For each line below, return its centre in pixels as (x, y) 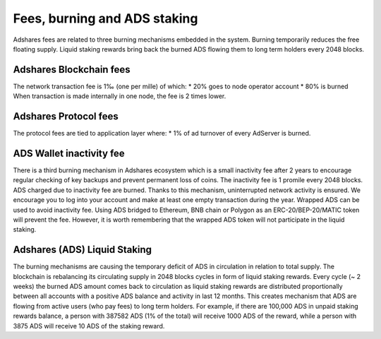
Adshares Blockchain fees (72, 70)
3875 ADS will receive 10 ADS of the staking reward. (89, 326)
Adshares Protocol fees (66, 117)
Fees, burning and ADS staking (105, 18)
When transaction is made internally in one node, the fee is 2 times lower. (120, 96)
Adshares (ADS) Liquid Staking (82, 250)
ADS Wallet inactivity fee (69, 153)
